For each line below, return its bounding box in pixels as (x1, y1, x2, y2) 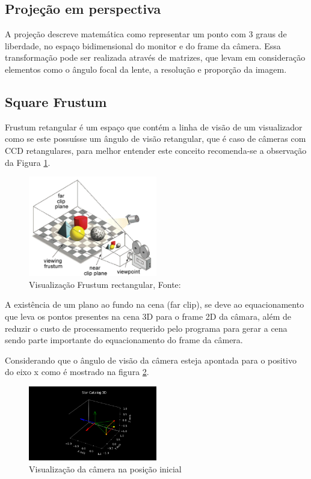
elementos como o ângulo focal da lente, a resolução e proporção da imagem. (5, 63, 287, 75)
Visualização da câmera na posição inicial (29, 463, 182, 475)
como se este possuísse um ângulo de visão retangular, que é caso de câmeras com (5, 132, 306, 145)
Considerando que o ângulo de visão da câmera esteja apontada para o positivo (5, 353, 297, 366)
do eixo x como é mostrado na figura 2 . (5, 365, 149, 378)
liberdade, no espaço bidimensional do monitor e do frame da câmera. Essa (5, 39, 281, 52)
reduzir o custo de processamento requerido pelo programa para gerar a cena (5, 322, 288, 334)
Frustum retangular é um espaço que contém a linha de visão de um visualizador (5, 120, 303, 133)
